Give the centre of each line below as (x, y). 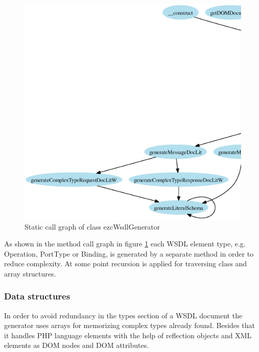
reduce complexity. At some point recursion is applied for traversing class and (126, 263)
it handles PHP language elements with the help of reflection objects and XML (128, 335)
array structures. (30, 273)
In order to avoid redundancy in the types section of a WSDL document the (123, 315)
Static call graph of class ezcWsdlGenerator (92, 226)
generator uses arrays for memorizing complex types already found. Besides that (129, 325)
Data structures (37, 296)
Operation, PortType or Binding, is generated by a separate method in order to (129, 253)
